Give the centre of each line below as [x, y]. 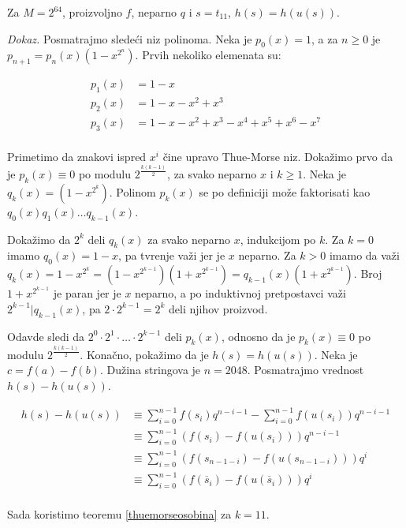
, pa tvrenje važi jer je [172, 255]
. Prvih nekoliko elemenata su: [208, 55]
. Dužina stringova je [150, 370]
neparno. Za [267, 255]
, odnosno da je [258, 336]
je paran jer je [87, 293]
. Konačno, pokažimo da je [144, 354]
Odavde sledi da [46, 336]
